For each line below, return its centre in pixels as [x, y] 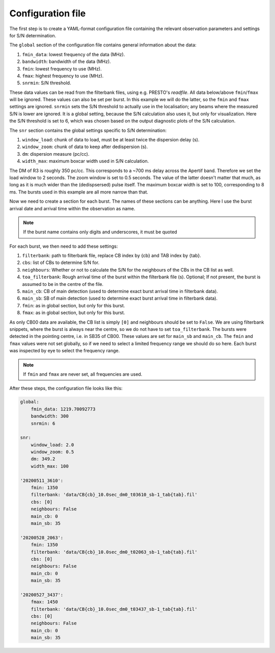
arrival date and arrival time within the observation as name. [72, 208]
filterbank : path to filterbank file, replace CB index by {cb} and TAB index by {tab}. [112, 256]
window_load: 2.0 [52, 445]
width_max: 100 [50, 466]
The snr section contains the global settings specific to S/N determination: [88, 130]
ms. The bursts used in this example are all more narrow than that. [79, 192]
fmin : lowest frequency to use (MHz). [62, 68]
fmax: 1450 [44, 602]
